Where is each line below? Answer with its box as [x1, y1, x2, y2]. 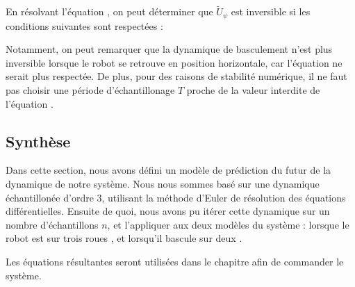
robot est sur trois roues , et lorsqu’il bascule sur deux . [6, 231, 242, 245]
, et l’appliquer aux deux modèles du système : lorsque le [107, 217, 349, 231]
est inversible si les [231, 4, 311, 19]
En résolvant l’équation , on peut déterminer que [6, 4, 213, 19]
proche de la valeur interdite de [186, 83, 320, 97]
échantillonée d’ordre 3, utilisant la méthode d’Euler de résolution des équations [6, 190, 346, 204]
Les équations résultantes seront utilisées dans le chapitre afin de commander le [6, 254, 344, 268]
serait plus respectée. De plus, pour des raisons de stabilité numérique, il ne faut [6, 69, 347, 83]
